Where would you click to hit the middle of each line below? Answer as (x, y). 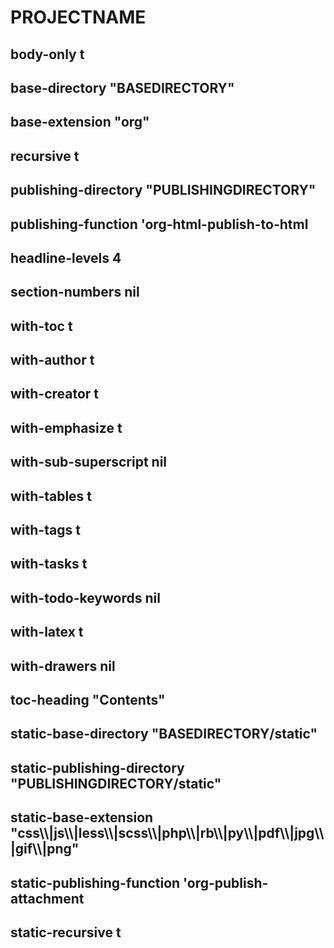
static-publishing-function (95, 882)
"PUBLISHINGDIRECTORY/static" (116, 783)
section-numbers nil (75, 292)
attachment (47, 898)
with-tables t (51, 496)
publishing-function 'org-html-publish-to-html (159, 224)
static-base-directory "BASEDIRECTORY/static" (164, 734)
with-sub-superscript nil (89, 462)
